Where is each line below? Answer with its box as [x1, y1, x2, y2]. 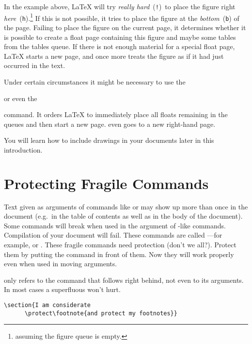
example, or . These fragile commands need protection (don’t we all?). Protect [4, 240, 236, 249]
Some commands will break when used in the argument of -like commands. [4, 220, 226, 230]
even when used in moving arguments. [4, 258, 117, 269]
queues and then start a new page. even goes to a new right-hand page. [4, 119, 216, 129]
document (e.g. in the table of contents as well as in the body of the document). [4, 211, 243, 221]
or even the [4, 93, 37, 103]
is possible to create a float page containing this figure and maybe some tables [4, 32, 236, 42]
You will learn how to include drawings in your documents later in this [4, 135, 214, 145]
